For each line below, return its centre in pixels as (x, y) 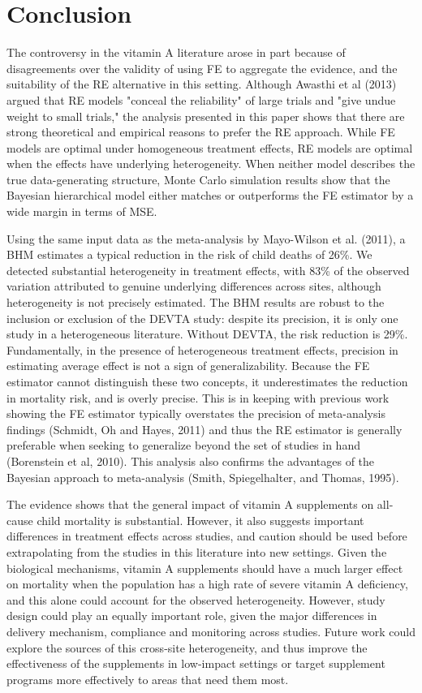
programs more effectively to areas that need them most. (148, 679)
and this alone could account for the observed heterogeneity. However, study (196, 599)
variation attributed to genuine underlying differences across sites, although (194, 286)
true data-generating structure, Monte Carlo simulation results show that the (198, 179)
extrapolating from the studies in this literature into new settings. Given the (197, 551)
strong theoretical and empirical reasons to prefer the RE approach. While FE (201, 132)
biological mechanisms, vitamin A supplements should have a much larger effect (205, 568)
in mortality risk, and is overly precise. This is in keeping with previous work (198, 397)
